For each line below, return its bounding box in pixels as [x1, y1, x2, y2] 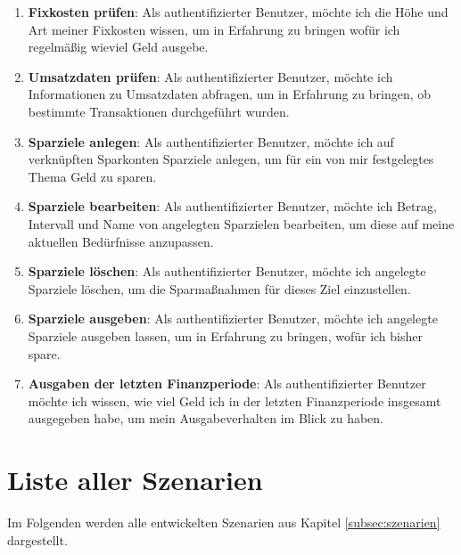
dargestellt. [7, 530, 68, 549]
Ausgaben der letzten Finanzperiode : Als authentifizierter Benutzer [28, 374, 426, 393]
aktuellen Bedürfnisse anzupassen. [28, 232, 214, 250]
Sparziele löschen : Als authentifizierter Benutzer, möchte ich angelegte [28, 262, 426, 281]
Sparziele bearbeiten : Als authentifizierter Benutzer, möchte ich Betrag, [28, 197, 437, 216]
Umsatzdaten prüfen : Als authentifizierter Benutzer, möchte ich [28, 67, 393, 86]
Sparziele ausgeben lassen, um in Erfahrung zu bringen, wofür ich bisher [28, 326, 423, 345]
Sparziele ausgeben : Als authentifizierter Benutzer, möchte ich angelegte [28, 309, 438, 328]
